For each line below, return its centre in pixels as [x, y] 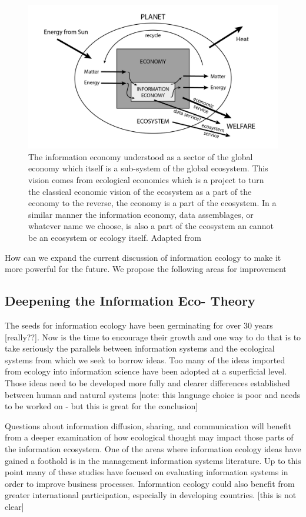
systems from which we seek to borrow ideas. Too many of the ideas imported [145, 359]
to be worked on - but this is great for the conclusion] [102, 406]
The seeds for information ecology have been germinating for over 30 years [139, 325]
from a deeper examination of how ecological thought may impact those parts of [149, 437]
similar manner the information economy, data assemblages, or [141, 214]
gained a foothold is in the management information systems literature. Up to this [153, 460]
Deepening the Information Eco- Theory [130, 301]
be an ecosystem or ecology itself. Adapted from [115, 238]
